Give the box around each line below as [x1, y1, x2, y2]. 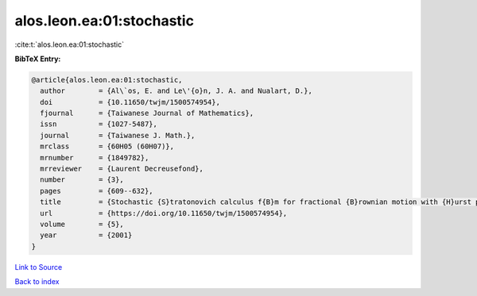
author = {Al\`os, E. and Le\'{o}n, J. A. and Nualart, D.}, [40, 86, 313, 95]
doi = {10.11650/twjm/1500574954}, [40, 98, 220, 106]
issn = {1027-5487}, [40, 120, 158, 129]
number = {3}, [40, 175, 125, 184]
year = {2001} [40, 231, 133, 240]
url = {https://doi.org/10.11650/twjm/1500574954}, [40, 209, 288, 217]
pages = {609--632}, [40, 186, 154, 195]
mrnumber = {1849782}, [40, 153, 149, 162]
